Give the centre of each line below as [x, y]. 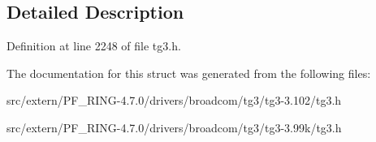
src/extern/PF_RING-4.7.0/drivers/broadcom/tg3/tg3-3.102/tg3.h [174, 100]
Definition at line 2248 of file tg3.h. [94, 46]
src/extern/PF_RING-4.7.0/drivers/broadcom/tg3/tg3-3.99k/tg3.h [174, 127]
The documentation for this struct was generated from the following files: [189, 73]
